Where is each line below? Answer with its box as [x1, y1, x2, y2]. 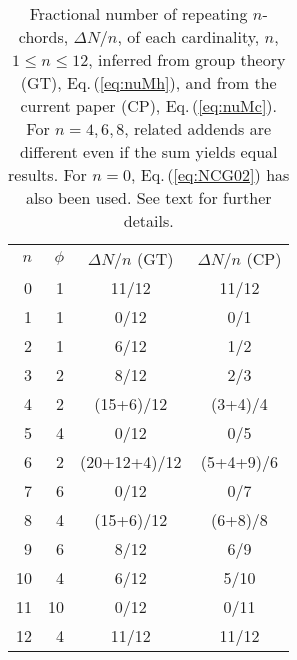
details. [123, 209, 174, 232]
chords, [18, 25, 69, 48]
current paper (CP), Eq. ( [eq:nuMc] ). [20, 94, 278, 117]
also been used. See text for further [25, 186, 272, 209]
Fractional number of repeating [29, 2, 248, 25]
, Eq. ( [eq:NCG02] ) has [131, 163, 290, 186]
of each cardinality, [127, 25, 260, 48]
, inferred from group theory [88, 48, 286, 71]
